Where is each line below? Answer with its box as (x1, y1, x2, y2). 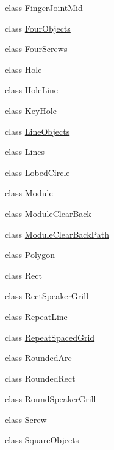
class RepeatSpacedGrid (5, 330, 95, 343)
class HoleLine (5, 83, 59, 96)
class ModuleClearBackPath (5, 227, 109, 240)
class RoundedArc (5, 351, 72, 364)
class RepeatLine (5, 310, 68, 322)
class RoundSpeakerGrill (5, 392, 96, 405)
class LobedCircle (5, 166, 70, 178)
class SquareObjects (5, 433, 79, 446)
